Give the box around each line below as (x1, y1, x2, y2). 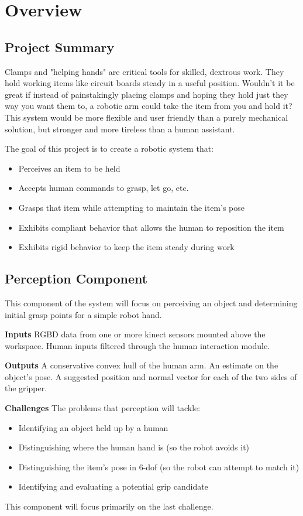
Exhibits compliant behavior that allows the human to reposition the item (18, 221, 284, 233)
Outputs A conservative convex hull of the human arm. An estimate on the (5, 359, 278, 371)
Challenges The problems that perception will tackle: (5, 402, 201, 414)
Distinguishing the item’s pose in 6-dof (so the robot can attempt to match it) (18, 460, 299, 473)
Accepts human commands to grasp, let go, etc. (18, 182, 189, 194)
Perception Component (5, 269, 148, 288)
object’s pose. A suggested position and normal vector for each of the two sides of (5, 370, 297, 382)
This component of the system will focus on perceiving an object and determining (5, 296, 298, 309)
